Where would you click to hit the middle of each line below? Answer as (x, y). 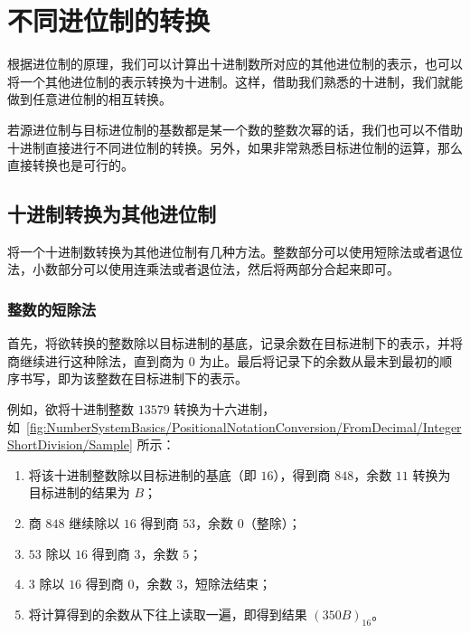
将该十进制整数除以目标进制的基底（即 (142, 474)
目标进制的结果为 (79, 492)
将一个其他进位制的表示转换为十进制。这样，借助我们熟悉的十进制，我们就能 (235, 81)
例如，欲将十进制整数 (70, 409)
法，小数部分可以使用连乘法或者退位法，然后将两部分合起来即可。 (203, 269)
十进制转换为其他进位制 (112, 214)
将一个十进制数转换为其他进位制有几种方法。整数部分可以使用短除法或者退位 (235, 251)
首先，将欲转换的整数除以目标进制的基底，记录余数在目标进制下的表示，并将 (235, 343)
